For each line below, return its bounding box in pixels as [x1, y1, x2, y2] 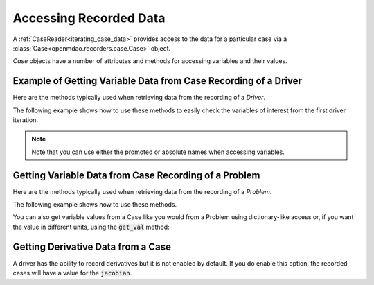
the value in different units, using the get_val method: [12, 223, 170, 231]
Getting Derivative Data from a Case [12, 241, 171, 252]
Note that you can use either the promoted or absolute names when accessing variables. [31, 148, 285, 156]
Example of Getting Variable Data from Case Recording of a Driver [12, 75, 303, 87]
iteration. [12, 116, 38, 124]
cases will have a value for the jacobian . [12, 269, 132, 277]
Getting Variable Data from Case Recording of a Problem [12, 169, 260, 181]
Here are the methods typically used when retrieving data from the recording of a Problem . [12, 187, 272, 196]
